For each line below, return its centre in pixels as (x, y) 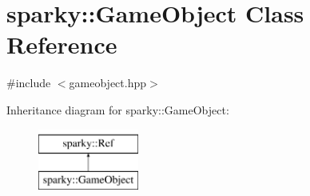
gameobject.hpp (108, 83)
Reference (62, 44)
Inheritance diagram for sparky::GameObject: (118, 109)
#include (29, 83)
